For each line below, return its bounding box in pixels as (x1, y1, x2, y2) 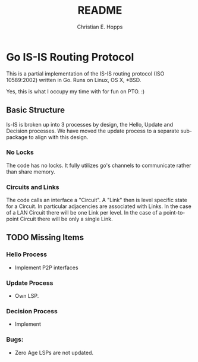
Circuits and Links (6, 182, 59, 191)
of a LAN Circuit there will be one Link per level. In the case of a (6, 209, 162, 216)
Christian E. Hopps (77, 23, 123, 30)
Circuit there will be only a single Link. (20, 215, 113, 223)
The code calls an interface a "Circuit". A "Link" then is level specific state (6, 197, 187, 204)
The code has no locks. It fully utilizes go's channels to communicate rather (6, 162, 191, 169)
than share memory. (6, 168, 55, 175)
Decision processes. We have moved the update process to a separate (6, 127, 180, 134)
